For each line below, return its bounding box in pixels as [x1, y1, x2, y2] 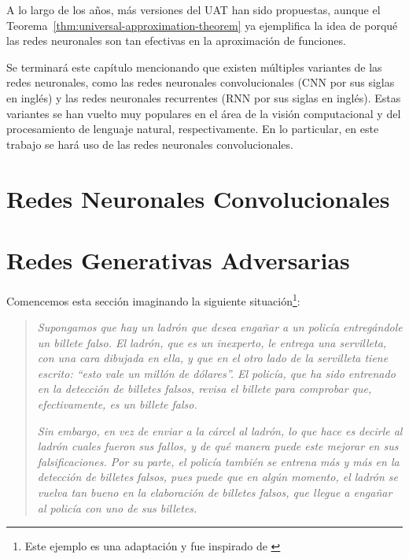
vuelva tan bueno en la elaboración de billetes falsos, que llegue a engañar [37, 484, 392, 501]
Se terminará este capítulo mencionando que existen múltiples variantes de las [6, 58, 382, 75]
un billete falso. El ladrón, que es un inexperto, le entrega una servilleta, [37, 334, 387, 350]
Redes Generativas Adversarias [6, 243, 350, 276]
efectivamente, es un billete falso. [37, 396, 197, 413]
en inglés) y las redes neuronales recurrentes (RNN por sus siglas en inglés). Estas [6, 89, 401, 106]
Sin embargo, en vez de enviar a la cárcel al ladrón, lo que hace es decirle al [37, 422, 403, 439]
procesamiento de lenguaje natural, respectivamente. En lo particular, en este [6, 120, 379, 137]
